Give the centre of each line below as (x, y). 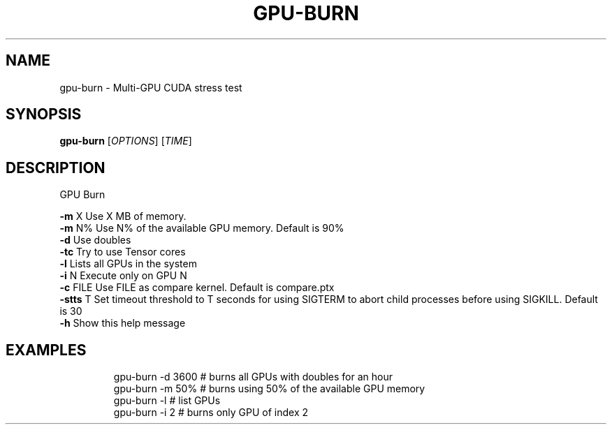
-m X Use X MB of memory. (123, 216)
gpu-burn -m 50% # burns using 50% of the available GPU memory (269, 389)
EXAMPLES (46, 350)
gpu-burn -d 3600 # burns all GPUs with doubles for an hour (253, 377)
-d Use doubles (95, 240)
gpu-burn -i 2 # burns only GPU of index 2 (211, 413)
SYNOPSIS (44, 114)
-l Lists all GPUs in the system (128, 264)
